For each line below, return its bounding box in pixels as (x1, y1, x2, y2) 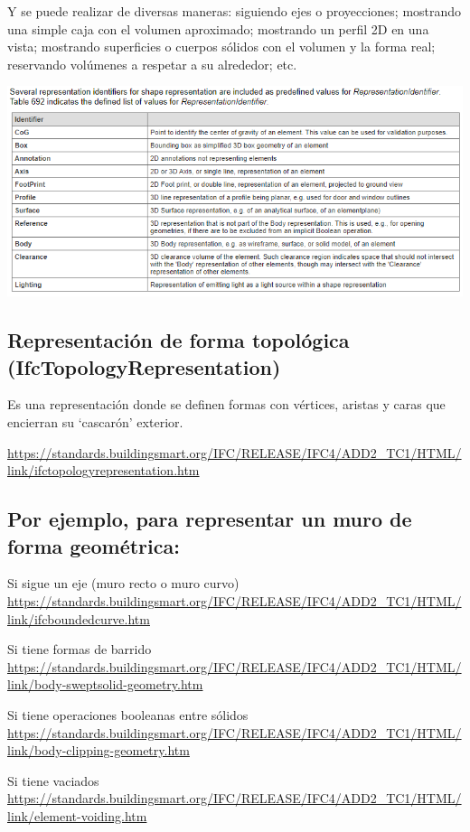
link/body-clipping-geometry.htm (7, 741, 190, 760)
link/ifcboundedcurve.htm (7, 609, 150, 628)
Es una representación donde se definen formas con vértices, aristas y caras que (7, 395, 446, 414)
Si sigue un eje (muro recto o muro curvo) (7, 574, 240, 593)
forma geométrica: (7, 531, 180, 559)
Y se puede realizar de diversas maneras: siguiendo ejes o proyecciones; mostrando (7, 2, 462, 20)
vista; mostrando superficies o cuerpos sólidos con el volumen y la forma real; (7, 37, 436, 56)
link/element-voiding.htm (7, 806, 147, 825)
